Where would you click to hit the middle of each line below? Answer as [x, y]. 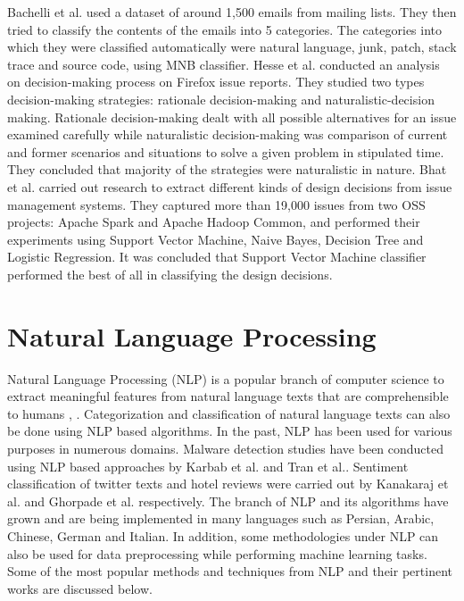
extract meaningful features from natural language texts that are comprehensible [228, 396]
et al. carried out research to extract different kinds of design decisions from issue [230, 186]
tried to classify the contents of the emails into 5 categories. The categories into [225, 29]
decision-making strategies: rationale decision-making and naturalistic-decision [221, 99]
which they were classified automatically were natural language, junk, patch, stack [232, 47]
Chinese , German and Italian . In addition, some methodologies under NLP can [223, 535]
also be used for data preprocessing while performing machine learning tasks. [217, 553]
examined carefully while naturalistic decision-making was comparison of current [228, 134]
